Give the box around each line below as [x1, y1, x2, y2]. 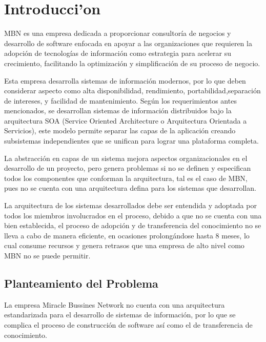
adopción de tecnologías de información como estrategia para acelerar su [4, 48, 231, 58]
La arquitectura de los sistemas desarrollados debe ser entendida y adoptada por [4, 200, 257, 211]
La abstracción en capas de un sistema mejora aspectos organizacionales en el [4, 152, 248, 163]
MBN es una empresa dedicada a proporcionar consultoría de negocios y [4, 28, 231, 38]
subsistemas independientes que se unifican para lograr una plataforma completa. [4, 135, 259, 146]
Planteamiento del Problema [4, 275, 158, 291]
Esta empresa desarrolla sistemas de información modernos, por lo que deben [4, 75, 246, 86]
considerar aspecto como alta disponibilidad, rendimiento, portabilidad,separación [4, 85, 261, 96]
